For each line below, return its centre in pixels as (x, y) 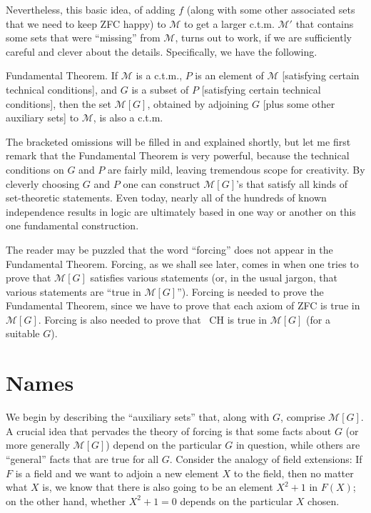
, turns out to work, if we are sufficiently (263, 38)
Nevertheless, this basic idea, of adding (91, 9)
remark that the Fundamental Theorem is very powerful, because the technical (178, 155)
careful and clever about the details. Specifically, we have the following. (162, 51)
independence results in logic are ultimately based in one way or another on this (181, 211)
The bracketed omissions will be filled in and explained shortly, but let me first (178, 141)
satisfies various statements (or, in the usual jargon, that (214, 278)
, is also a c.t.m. (128, 118)
